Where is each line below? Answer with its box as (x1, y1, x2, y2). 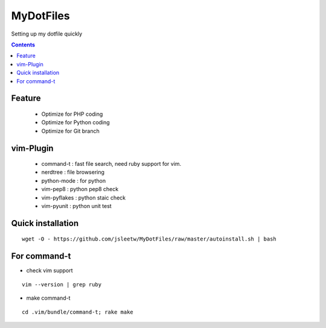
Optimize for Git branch (41, 127, 100, 134)
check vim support (26, 267, 73, 274)
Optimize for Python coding (41, 119, 110, 126)
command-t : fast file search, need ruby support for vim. (41, 160, 182, 168)
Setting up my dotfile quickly (11, 30, 83, 37)
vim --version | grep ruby (22, 281, 102, 288)
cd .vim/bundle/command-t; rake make (22, 308, 134, 315)
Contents (11, 41, 36, 48)
